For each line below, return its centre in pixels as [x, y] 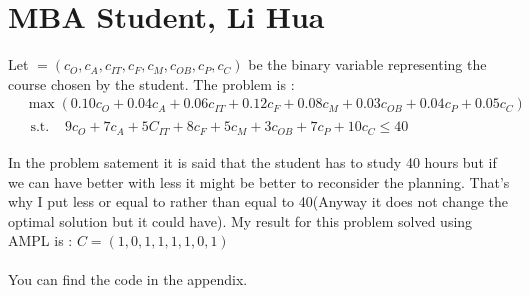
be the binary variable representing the [367, 64]
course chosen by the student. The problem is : [151, 83]
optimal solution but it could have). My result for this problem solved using [240, 220]
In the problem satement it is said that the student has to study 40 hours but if [252, 161]
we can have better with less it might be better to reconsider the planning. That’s [259, 181]
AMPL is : [40, 240]
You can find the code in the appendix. [128, 279]
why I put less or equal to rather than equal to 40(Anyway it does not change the [258, 201]
